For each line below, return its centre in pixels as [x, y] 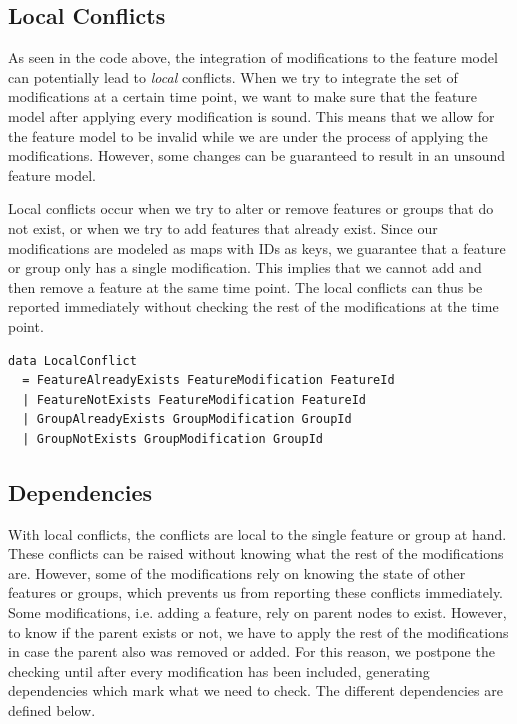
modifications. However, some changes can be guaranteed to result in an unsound [257, 155]
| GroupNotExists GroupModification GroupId [172, 438]
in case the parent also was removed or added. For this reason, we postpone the [251, 651]
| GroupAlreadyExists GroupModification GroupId [187, 419]
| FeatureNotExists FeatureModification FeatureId [194, 399]
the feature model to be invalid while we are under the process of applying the [248, 135]
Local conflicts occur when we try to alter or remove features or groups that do [251, 208]
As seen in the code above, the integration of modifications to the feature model [253, 57]
